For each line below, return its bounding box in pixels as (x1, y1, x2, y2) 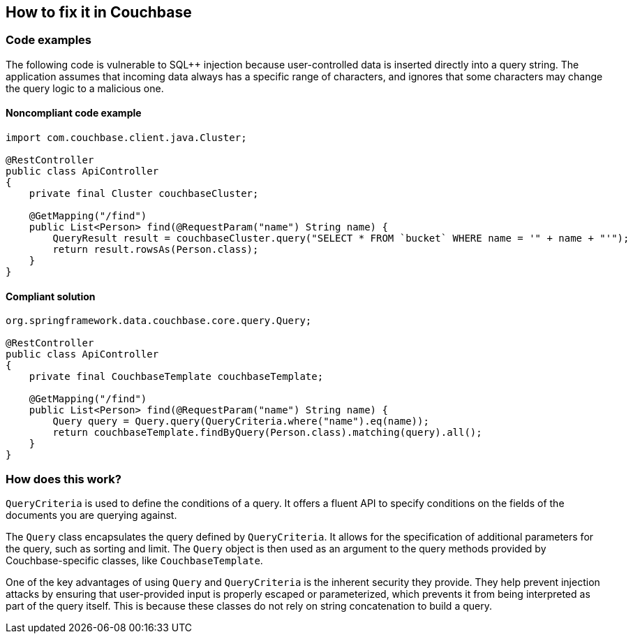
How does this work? (6, 471, 121, 486)
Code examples (6, 33, 92, 47)
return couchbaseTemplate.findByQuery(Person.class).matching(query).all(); (52, 427, 482, 439)
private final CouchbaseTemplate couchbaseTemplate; (29, 371, 324, 383)
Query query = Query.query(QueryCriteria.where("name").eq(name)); (52, 416, 429, 427)
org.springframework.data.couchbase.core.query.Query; (6, 315, 312, 327)
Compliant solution (6, 290, 96, 302)
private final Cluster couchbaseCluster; (29, 188, 259, 200)
